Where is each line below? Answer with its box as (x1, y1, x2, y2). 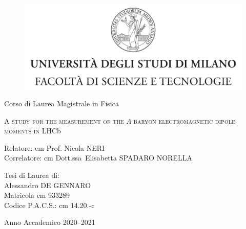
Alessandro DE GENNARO (4, 179, 91, 190)
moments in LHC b (4, 125, 61, 136)
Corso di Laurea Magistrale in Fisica (4, 98, 119, 109)
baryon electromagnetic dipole (133, 115, 235, 126)
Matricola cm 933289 (4, 190, 70, 200)
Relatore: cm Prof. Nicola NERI (4, 142, 105, 153)
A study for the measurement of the (4, 115, 124, 126)
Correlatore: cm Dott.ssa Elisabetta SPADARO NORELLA (4, 152, 192, 163)
